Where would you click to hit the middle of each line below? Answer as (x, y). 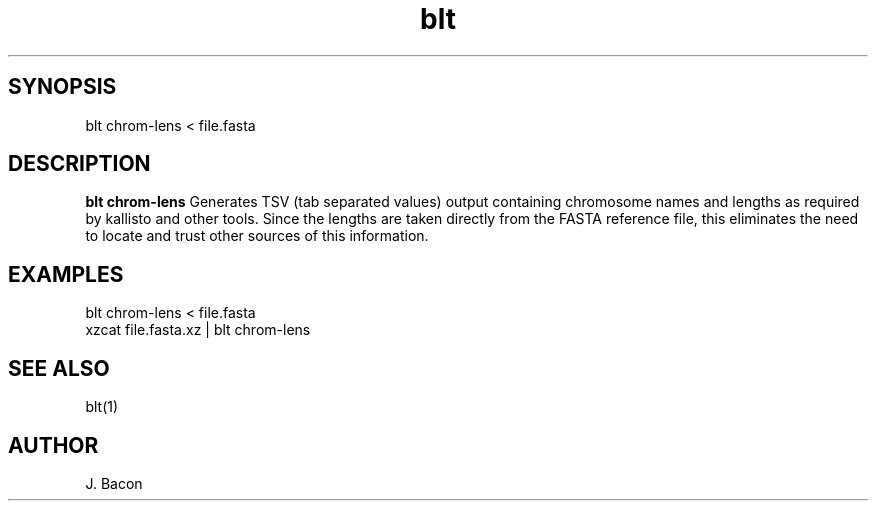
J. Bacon (114, 483)
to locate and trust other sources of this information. (257, 236)
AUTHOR (53, 445)
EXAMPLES (66, 274)
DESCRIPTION (79, 164)
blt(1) (102, 407)
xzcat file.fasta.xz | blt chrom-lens (198, 330)
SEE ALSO (59, 368)
